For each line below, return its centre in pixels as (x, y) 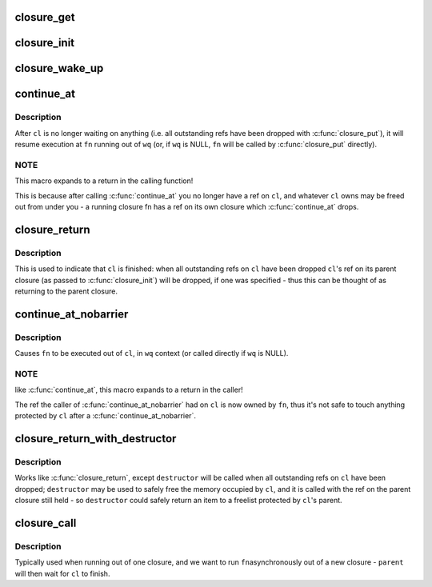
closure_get (45, 17)
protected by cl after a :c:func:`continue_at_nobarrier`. (105, 416)
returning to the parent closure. (66, 291)
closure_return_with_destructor (96, 439)
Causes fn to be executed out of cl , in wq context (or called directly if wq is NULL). (152, 353)
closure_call (46, 523)
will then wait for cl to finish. (62, 573)
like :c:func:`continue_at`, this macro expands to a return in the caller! (129, 390)
